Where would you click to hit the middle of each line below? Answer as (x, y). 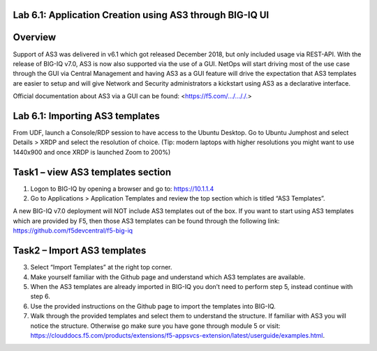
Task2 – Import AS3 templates (80, 251)
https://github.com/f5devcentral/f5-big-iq (73, 231)
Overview (35, 37)
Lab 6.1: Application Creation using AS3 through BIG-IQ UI (141, 15)
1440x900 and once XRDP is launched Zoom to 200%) (92, 152)
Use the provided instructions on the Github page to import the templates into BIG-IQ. (153, 306)
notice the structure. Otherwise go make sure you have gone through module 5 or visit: (155, 326)
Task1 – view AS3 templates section (92, 172)
